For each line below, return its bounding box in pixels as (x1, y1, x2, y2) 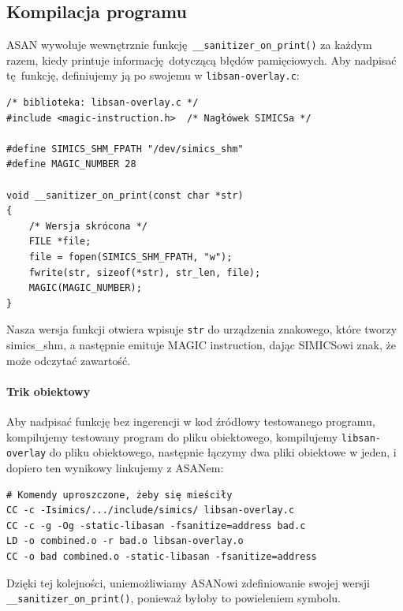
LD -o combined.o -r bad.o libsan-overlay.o (6, 535, 244, 547)
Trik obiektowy (6, 382, 91, 399)
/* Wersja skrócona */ (28, 220, 147, 232)
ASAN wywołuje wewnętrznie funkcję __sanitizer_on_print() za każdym (6, 36, 372, 53)
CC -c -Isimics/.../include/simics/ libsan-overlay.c (6, 505, 295, 516)
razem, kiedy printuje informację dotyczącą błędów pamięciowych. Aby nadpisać (6, 51, 397, 68)
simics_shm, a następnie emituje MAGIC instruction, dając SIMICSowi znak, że (6, 337, 397, 353)
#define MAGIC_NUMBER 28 (6, 158, 136, 170)
